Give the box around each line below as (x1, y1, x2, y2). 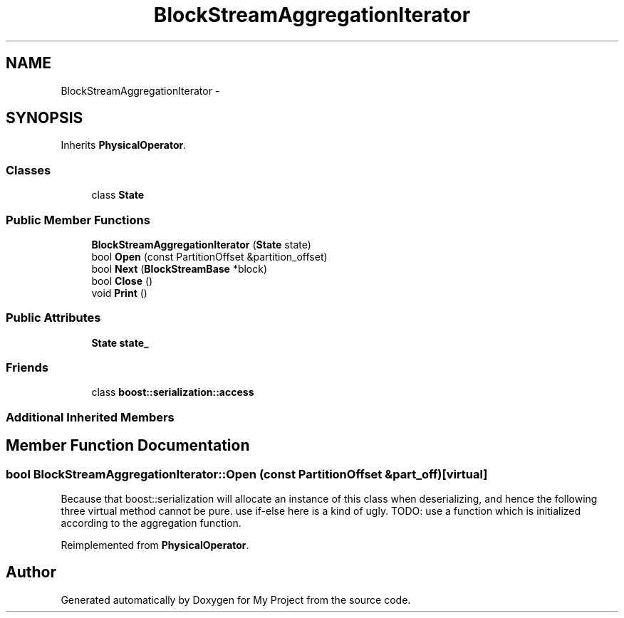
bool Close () (91, 274, 153, 287)
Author (6, 563, 56, 582)
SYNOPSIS (6, 109, 83, 127)
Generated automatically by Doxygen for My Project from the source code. (61, 593, 411, 606)
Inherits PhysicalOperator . (61, 139, 187, 152)
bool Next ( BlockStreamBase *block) (91, 262, 268, 275)
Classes (6, 162, 51, 177)
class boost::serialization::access (91, 386, 254, 399)
